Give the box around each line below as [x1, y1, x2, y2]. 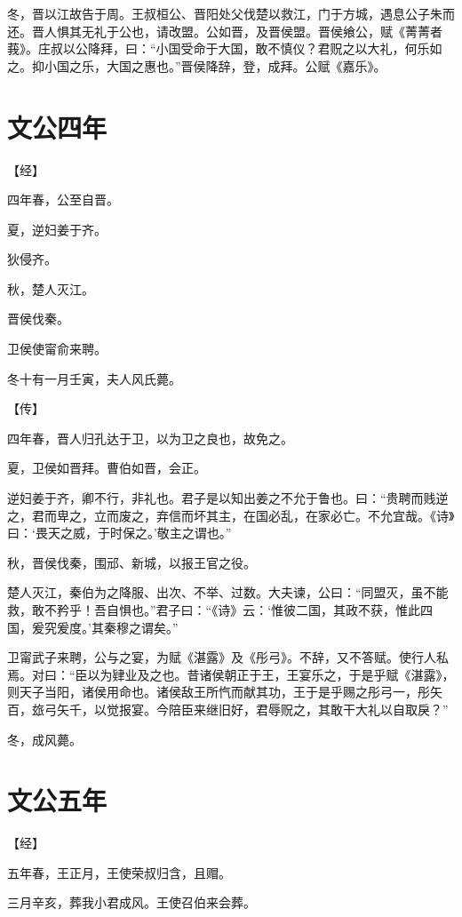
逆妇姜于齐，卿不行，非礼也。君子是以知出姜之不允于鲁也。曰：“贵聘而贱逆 [7, 489, 449, 507]
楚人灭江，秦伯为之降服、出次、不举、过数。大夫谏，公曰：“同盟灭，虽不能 [7, 583, 449, 602]
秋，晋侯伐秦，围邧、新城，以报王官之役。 [7, 553, 256, 571]
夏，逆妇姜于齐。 [7, 219, 107, 238]
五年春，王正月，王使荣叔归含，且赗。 [7, 863, 231, 881]
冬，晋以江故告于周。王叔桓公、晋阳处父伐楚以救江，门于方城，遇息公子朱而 [7, 4, 455, 22]
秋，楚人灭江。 [7, 279, 94, 298]
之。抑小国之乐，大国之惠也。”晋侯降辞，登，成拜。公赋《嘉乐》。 [7, 56, 386, 75]
